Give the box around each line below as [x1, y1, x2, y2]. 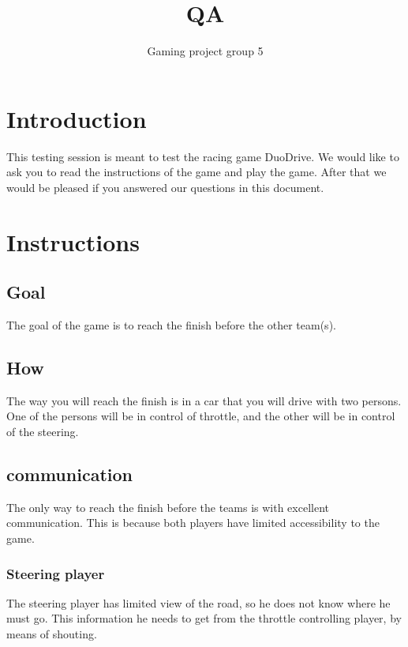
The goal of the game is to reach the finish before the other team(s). [6, 317, 336, 333]
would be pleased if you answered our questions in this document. [6, 179, 324, 195]
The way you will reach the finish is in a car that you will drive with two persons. [6, 392, 402, 408]
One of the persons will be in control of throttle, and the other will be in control [6, 408, 395, 424]
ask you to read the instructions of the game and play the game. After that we [6, 164, 387, 180]
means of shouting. [6, 625, 97, 641]
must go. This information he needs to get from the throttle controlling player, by [6, 610, 402, 626]
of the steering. [6, 423, 79, 439]
